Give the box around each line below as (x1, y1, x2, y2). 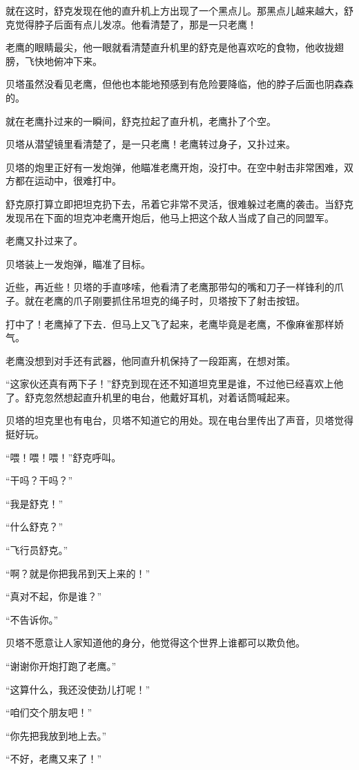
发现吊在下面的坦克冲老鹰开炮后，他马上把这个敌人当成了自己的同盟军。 (6, 210, 334, 224)
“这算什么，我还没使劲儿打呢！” (6, 682, 151, 696)
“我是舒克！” (6, 496, 64, 510)
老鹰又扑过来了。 (6, 233, 83, 248)
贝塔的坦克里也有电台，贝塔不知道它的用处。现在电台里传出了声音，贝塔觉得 (6, 413, 353, 427)
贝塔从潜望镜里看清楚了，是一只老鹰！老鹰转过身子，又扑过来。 (6, 137, 295, 151)
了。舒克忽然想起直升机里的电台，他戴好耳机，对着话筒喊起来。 (6, 389, 295, 404)
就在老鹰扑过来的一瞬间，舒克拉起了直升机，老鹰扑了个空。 (6, 113, 276, 128)
